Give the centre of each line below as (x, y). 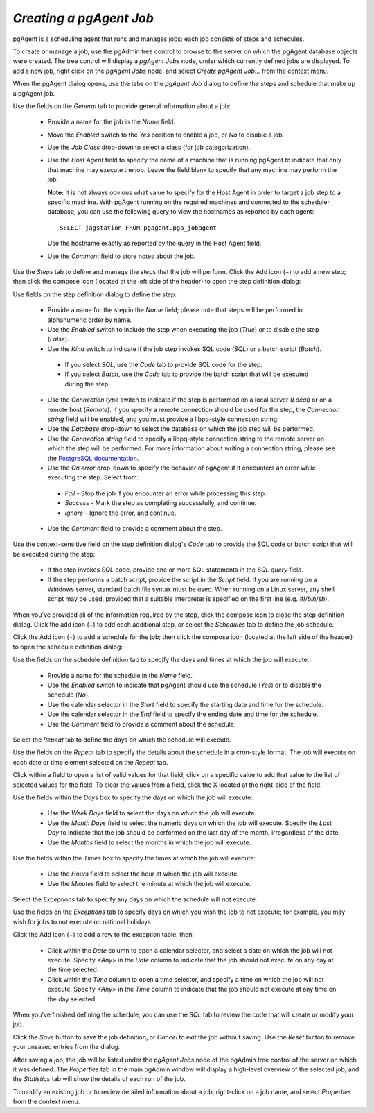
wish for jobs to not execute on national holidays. (83, 921)
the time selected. (73, 970)
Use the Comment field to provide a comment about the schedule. (142, 724)
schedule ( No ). (69, 695)
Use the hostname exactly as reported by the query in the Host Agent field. (154, 244)
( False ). (58, 339)
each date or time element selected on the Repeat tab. (90, 762)
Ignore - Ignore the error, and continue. (121, 513)
